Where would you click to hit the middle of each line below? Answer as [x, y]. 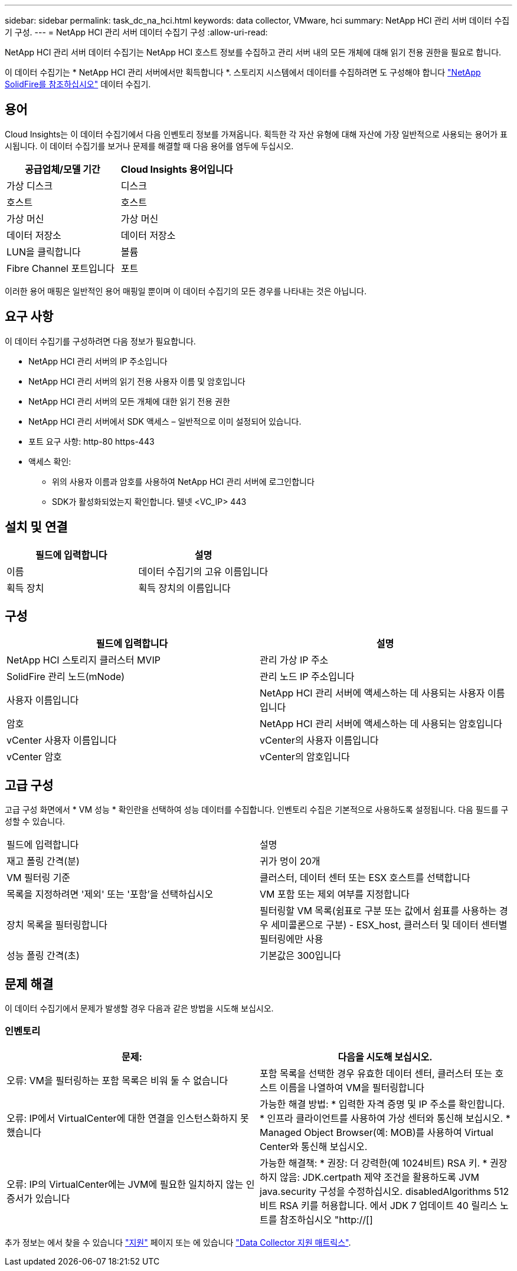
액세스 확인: [50, 461]
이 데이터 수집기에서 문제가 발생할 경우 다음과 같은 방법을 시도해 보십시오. [139, 1009]
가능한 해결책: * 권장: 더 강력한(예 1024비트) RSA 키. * [374, 1163]
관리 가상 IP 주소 [294, 660]
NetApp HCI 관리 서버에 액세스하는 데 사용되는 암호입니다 [381, 724]
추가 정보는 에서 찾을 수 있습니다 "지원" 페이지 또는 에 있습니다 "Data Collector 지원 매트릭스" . [178, 1242]
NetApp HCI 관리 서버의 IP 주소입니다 [98, 361]
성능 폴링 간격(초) [43, 956]
